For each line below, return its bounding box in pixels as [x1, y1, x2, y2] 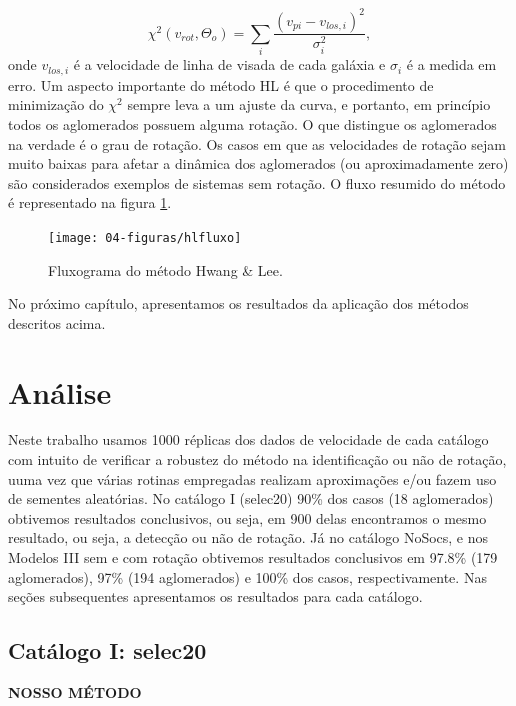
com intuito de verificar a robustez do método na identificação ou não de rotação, [8, 449, 507, 470]
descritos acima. [8, 312, 106, 333]
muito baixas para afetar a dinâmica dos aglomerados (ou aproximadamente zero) [8, 153, 509, 174]
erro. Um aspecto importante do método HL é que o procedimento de [8, 74, 434, 95]
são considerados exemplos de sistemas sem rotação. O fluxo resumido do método [8, 172, 506, 193]
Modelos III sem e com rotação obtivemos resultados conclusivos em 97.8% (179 [8, 547, 498, 567]
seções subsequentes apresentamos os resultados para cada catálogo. [8, 586, 423, 607]
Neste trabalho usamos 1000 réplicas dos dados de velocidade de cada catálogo [8, 429, 489, 450]
